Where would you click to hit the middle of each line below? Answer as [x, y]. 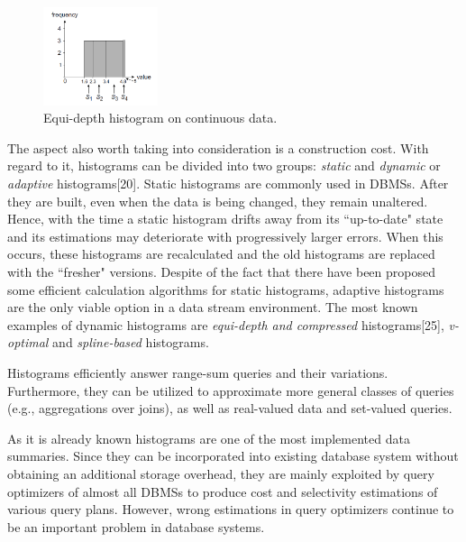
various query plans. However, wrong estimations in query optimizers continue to [231, 509]
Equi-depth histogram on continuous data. [160, 118]
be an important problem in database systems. [136, 526]
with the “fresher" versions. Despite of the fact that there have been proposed [221, 272]
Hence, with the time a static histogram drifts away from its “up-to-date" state [225, 219]
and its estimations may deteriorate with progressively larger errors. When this [225, 236]
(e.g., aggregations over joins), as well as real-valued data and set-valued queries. [230, 408]
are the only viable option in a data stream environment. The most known [213, 307]
